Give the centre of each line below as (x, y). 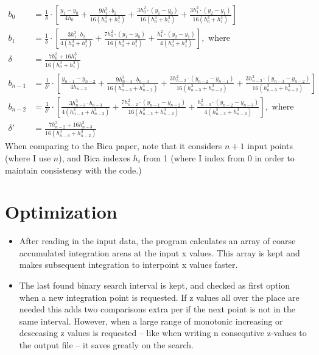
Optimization (61, 212)
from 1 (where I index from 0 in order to (219, 157)
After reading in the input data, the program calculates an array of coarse (157, 241)
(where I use (28, 157)
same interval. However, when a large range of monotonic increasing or (151, 321)
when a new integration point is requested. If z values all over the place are (159, 297)
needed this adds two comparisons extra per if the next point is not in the (157, 309)
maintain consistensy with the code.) (73, 170)
